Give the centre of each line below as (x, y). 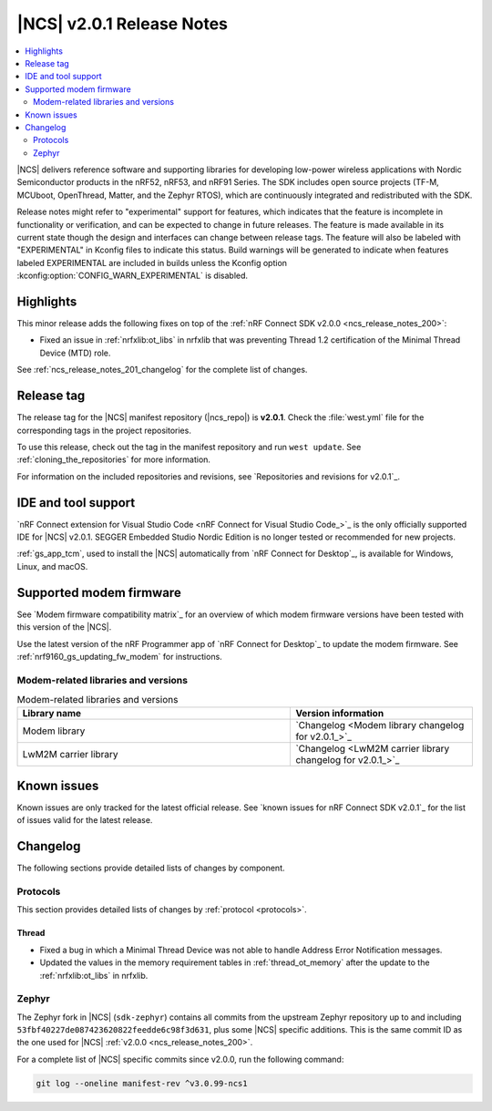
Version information (340, 714)
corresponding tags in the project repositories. (104, 430)
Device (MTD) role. (75, 353)
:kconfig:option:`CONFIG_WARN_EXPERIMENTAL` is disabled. (133, 276)
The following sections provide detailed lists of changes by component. (151, 868)
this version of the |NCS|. (64, 627)
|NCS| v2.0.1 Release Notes (122, 24)
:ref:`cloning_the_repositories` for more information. (114, 459)
